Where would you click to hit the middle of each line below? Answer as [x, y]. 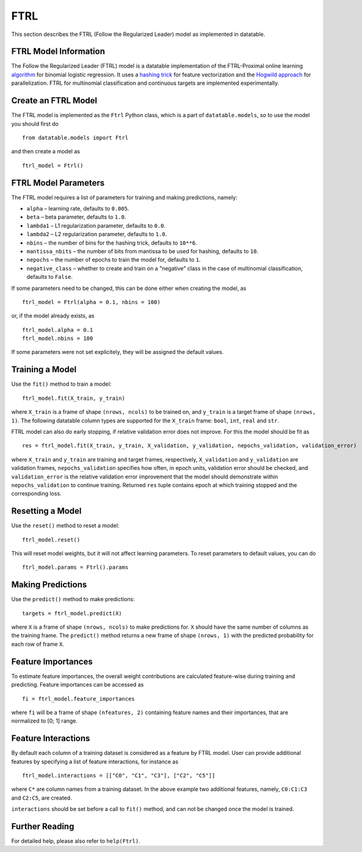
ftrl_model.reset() [51, 540]
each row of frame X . [38, 644]
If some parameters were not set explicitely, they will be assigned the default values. [118, 352]
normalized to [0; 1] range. [45, 721]
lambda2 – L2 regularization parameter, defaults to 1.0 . [97, 234]
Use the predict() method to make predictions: [73, 599]
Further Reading [43, 826]
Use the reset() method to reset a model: [65, 525]
